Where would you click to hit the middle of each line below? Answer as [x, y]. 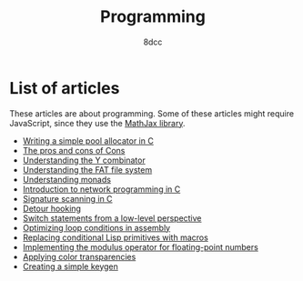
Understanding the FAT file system [87, 169]
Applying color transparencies [79, 256]
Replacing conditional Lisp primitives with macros [116, 237]
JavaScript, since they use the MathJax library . [97, 123]
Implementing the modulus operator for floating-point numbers [141, 246]
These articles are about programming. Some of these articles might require [151, 113]
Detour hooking [52, 208]
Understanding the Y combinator [84, 160]
